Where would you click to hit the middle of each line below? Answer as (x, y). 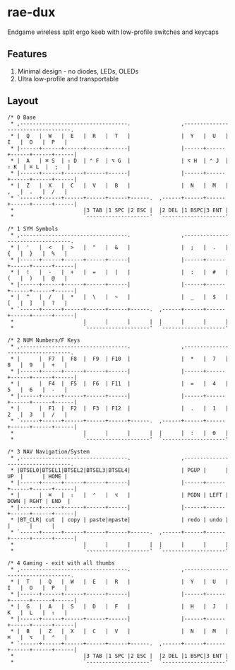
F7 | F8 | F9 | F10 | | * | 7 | (139, 359)
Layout (23, 101)
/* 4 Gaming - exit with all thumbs (61, 563)
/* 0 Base (22, 117)
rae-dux (31, 12)
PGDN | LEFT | (208, 495)
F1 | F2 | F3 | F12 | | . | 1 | (139, 408)
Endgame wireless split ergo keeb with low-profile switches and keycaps (113, 32)
